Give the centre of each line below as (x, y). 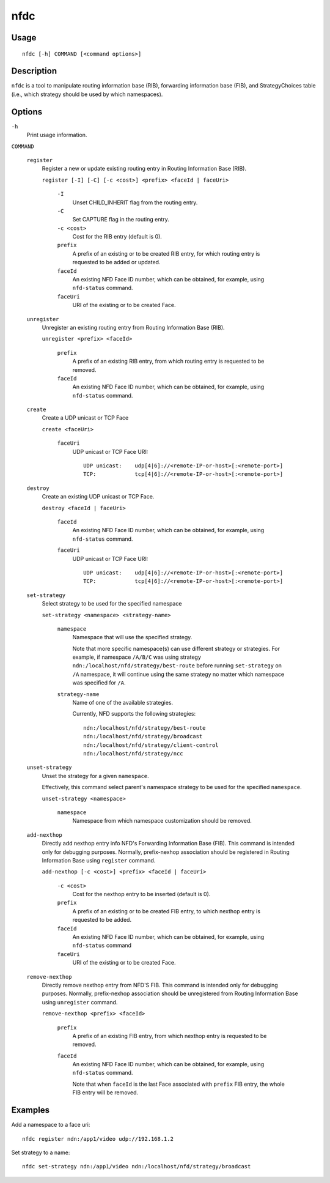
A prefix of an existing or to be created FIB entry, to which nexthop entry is (167, 911)
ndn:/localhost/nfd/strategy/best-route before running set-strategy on (177, 666)
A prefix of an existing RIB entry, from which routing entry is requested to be (168, 362)
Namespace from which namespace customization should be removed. (162, 821)
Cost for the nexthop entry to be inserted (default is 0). (141, 894)
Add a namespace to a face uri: (51, 1125)
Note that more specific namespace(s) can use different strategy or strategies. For (176, 648)
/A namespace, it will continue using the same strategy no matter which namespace (178, 674)
